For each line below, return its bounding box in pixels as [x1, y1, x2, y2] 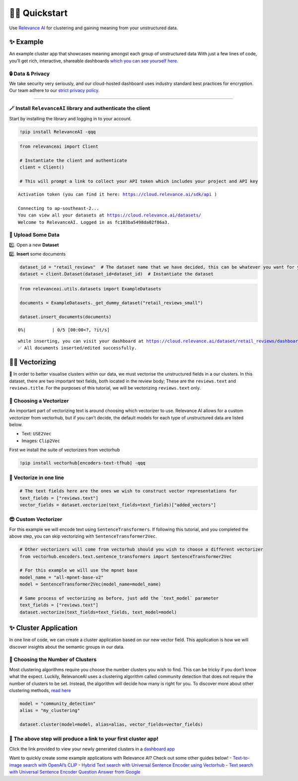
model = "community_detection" [19, 700, 96, 706]
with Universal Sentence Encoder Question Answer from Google [9, 769, 141, 775]
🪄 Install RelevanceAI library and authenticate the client [9, 105, 150, 112]
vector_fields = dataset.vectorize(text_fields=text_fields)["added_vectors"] [19, 502, 216, 508]
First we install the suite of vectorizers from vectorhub [9, 447, 120, 453]
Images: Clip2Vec [21, 438, 61, 444]
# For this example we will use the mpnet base [19, 568, 138, 573]
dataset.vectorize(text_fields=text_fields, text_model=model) [19, 609, 177, 615]
